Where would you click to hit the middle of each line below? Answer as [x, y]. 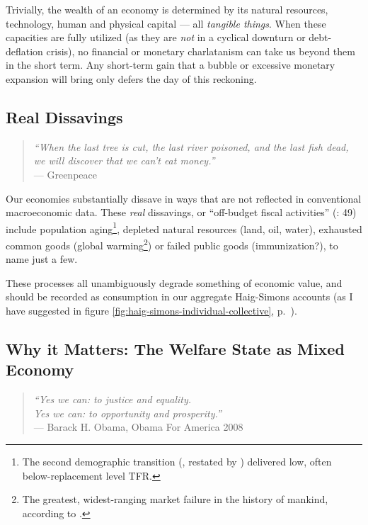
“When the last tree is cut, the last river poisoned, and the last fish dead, [191, 146]
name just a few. [42, 259]
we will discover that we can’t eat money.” [124, 160]
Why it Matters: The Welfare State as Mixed [175, 349]
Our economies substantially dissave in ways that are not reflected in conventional [184, 198]
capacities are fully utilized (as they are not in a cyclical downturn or [156, 37]
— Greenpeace [65, 174]
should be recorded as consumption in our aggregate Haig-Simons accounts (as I [179, 297]
